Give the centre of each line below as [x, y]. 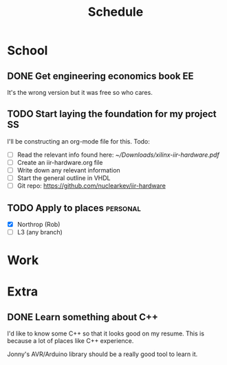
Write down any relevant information [68, 170]
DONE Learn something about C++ [83, 317]
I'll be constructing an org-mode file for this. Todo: [78, 141]
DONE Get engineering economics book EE [100, 76]
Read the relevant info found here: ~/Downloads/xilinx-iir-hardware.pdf [118, 155]
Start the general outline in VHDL [64, 178]
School [28, 51]
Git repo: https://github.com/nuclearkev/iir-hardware [91, 186]
